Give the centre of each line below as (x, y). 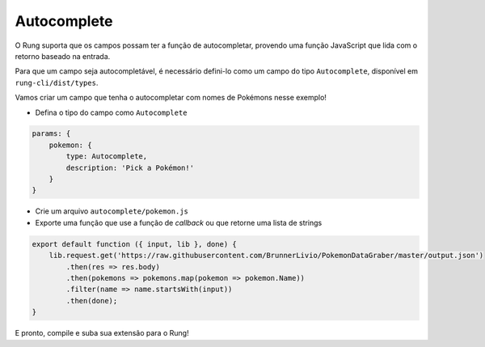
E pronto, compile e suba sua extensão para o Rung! (102, 333)
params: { (51, 134)
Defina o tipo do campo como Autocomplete (111, 112)
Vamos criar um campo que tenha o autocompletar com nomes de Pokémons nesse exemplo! (171, 98)
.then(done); (92, 300)
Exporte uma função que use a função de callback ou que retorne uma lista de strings (179, 222)
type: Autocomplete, (107, 157)
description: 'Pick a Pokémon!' (130, 167)
